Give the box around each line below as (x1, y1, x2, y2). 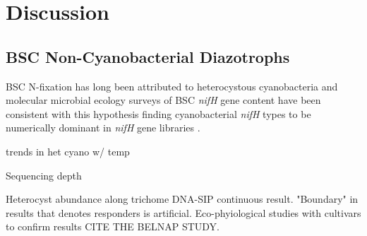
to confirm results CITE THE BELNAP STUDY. (6, 219, 219, 234)
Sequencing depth (6, 167, 82, 182)
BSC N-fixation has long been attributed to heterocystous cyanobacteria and (6, 78, 338, 93)
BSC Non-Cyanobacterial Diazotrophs (6, 45, 290, 67)
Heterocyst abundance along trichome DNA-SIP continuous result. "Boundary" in (6, 191, 359, 206)
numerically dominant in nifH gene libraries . (6, 120, 200, 135)
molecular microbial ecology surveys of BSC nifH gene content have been (6, 93, 321, 107)
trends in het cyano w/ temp (6, 143, 130, 158)
